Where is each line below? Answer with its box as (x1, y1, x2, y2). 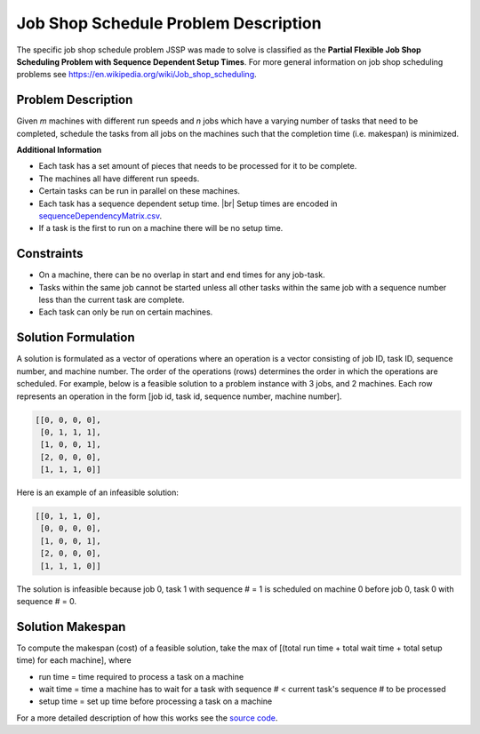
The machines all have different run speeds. (38, 173, 200, 184)
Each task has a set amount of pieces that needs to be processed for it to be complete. (38, 161, 357, 172)
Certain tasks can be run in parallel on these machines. (38, 186, 240, 196)
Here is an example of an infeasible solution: (16, 487, 180, 498)
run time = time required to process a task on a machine (38, 671, 244, 682)
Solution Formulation (16, 330, 135, 346)
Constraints (16, 246, 84, 261)
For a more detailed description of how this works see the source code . (16, 712, 278, 723)
